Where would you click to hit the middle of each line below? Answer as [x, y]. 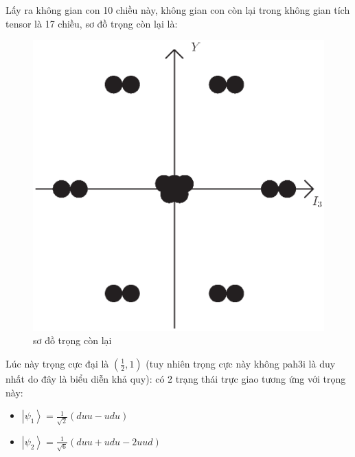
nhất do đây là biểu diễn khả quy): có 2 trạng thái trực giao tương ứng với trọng [176, 379]
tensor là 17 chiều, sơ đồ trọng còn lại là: [92, 23]
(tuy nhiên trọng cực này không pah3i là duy [241, 363]
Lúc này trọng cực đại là [57, 363]
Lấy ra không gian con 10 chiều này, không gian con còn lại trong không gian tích [178, 10]
